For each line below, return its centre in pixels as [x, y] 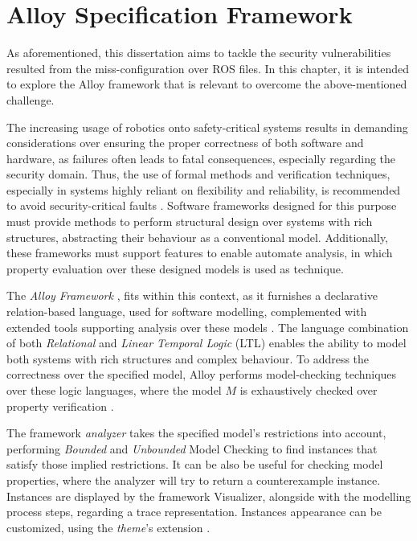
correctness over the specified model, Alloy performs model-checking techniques [202, 374]
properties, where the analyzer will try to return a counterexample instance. [194, 480]
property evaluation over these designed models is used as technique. [175, 268]
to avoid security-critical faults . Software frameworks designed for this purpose [202, 205]
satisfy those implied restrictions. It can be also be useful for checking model [195, 464]
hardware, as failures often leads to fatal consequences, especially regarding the [201, 158]
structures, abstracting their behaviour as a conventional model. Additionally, [198, 237]
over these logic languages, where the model [114, 390]
